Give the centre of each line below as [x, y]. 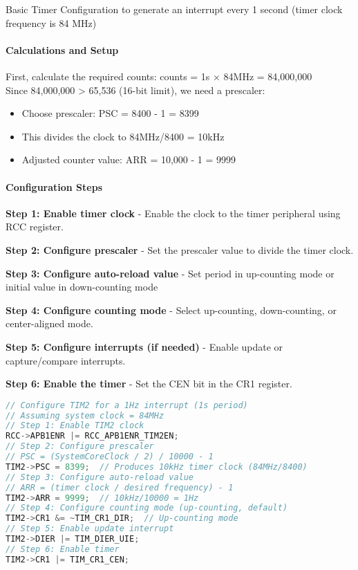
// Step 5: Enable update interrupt [90, 529]
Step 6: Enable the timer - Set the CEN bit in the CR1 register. [149, 384]
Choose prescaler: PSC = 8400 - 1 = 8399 [110, 113]
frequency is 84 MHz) [51, 22]
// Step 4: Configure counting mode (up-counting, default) [147, 508]
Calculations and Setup [62, 49]
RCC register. [35, 227]
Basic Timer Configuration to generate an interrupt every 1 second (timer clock [174, 9]
